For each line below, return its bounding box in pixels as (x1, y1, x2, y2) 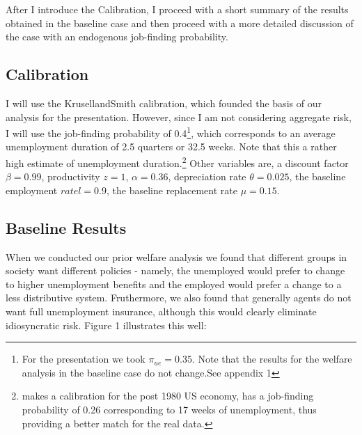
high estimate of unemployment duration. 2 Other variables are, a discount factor (6, 154, 349, 170)
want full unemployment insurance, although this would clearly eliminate (6, 304, 317, 319)
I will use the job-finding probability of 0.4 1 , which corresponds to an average (6, 124, 336, 140)
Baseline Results (6, 216, 127, 238)
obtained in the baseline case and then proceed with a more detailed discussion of (6, 15, 354, 30)
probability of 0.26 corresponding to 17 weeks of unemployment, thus (22, 402, 317, 416)
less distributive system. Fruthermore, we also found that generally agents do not (6, 290, 352, 305)
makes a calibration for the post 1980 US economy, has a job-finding (22, 388, 314, 403)
